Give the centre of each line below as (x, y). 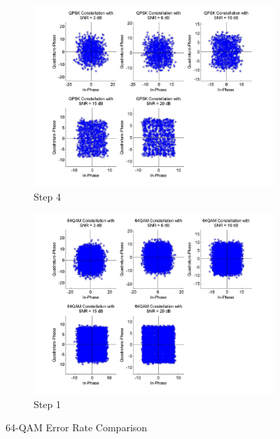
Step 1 (47, 404)
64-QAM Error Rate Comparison (77, 427)
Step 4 (47, 196)
